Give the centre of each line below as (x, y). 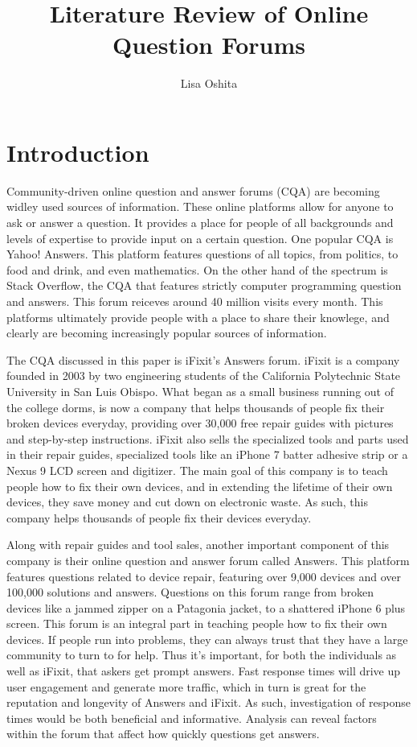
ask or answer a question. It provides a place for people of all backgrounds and (200, 223)
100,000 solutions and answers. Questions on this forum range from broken (190, 592)
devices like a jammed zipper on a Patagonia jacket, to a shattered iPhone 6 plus (206, 607)
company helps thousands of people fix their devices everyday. (159, 517)
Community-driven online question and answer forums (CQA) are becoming (193, 190)
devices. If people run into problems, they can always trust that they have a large (207, 639)
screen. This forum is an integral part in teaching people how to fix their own (197, 623)
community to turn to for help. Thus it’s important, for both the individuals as (202, 655)
